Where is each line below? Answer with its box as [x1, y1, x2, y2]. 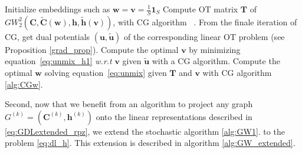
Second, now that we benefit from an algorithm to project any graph [5, 98, 253, 110]
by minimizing [189, 43, 241, 55]
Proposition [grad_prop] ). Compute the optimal [5, 43, 179, 55]
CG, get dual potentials [5, 30, 90, 42]
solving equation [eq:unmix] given [44, 66, 167, 79]
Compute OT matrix [162, 3, 238, 15]
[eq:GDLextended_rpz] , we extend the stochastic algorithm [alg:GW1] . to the [5, 125, 285, 137]
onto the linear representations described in [96, 110, 252, 122]
